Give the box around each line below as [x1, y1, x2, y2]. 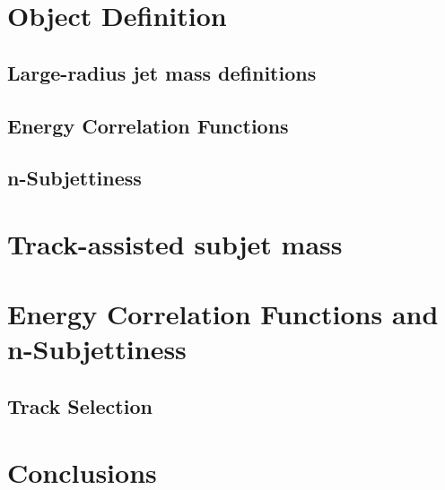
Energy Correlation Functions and [7, 296, 439, 332]
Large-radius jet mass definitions [7, 58, 317, 86]
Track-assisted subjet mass [7, 225, 343, 262]
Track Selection [7, 392, 153, 420]
